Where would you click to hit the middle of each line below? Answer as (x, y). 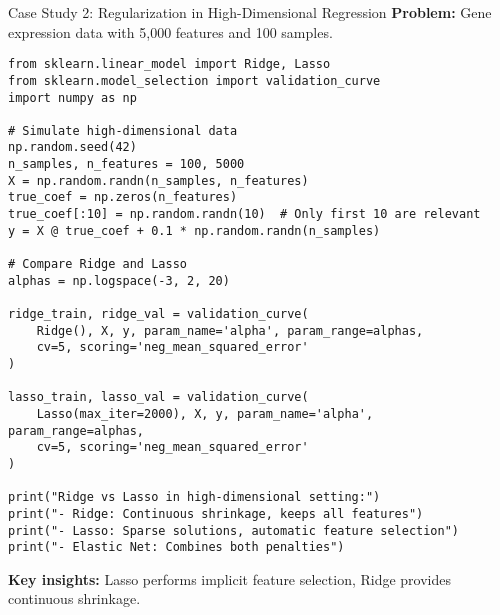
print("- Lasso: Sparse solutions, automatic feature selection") (234, 530)
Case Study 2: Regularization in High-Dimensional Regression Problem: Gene (250, 12)
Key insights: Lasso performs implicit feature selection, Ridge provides (230, 578)
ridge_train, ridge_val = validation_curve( (158, 314)
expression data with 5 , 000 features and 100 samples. (170, 31)
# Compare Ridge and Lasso (97, 264)
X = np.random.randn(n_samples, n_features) (158, 180)
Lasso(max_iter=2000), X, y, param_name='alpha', (205, 413)
